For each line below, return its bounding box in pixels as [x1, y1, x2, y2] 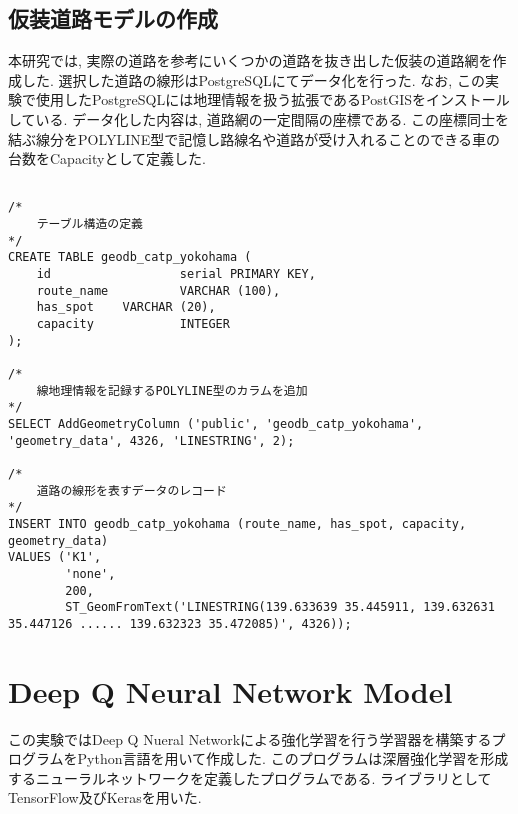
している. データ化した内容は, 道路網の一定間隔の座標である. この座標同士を [8, 108, 510, 129]
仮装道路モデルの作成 [8, 3, 218, 34]
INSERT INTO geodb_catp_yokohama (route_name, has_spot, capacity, [8, 516, 467, 531]
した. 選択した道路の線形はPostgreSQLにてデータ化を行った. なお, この [21, 69, 485, 90]
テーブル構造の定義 [36, 217, 143, 232]
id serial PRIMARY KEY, [36, 267, 316, 282]
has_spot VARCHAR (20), [36, 300, 216, 315]
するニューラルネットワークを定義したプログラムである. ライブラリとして [8, 767, 492, 788]
